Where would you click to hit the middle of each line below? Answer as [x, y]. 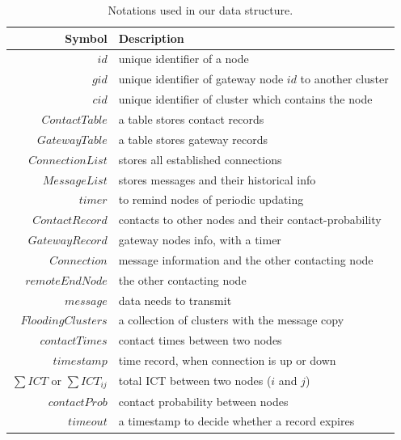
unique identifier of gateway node [201, 79]
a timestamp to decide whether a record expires [236, 421]
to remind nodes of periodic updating [211, 199]
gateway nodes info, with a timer [200, 240]
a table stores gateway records [193, 139]
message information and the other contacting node [246, 259]
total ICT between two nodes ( [195, 381]
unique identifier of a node [184, 59]
